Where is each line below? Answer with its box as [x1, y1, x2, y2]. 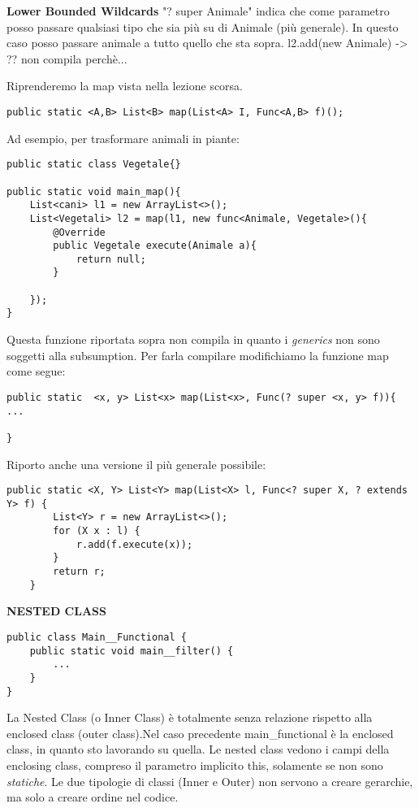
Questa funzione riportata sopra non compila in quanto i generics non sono [6, 331, 380, 348]
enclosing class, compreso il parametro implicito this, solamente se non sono [6, 757, 383, 773]
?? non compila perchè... [6, 50, 127, 67]
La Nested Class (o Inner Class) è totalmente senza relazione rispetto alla [6, 709, 373, 726]
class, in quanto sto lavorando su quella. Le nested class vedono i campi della [6, 741, 390, 758]
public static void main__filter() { [29, 645, 234, 657]
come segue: [6, 363, 66, 380]
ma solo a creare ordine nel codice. [6, 788, 179, 806]
